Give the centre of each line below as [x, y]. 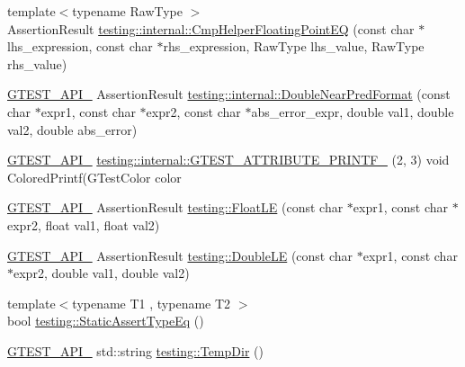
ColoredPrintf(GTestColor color [94, 177]
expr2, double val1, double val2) [102, 273]
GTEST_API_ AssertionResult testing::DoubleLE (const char [180, 255]
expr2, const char [193, 111]
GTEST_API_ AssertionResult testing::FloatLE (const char [175, 207]
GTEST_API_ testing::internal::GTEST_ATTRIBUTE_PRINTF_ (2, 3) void [228, 160]
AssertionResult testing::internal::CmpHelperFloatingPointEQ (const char [211, 28]
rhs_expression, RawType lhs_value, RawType [294, 46]
